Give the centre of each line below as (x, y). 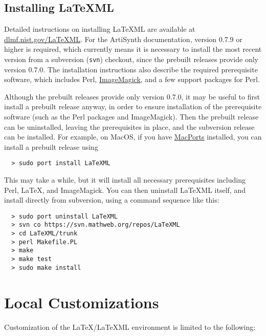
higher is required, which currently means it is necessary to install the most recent (133, 49)
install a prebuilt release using (51, 146)
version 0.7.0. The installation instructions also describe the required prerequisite (131, 69)
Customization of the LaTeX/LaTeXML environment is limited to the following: (130, 327)
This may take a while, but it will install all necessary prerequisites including (125, 180)
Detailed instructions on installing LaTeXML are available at (100, 29)
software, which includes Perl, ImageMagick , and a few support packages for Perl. (132, 79)
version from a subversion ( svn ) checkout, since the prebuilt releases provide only (131, 59)
